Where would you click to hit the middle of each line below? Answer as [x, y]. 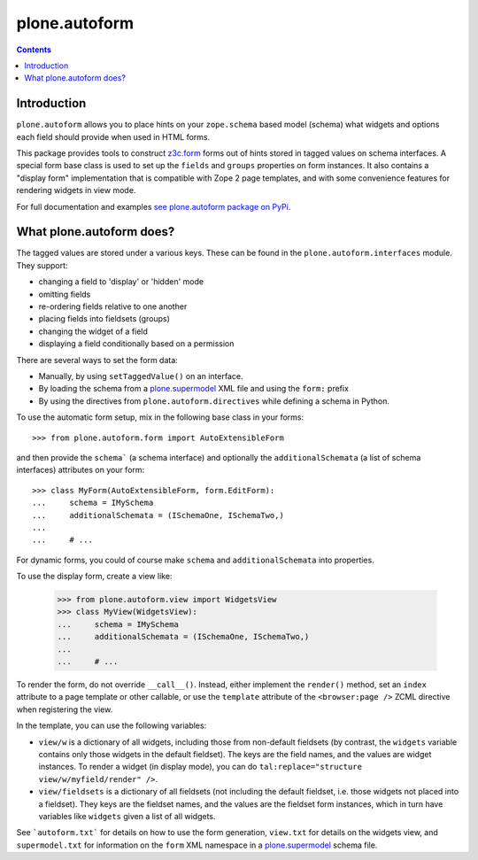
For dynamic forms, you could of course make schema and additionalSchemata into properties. [196, 560]
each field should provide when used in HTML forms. [113, 136]
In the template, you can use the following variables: [112, 725]
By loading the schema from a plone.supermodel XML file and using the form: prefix [194, 389]
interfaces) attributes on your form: [81, 470]
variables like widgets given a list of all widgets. [127, 816]
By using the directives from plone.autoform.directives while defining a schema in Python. [214, 401]
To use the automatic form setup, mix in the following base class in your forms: [160, 417]
